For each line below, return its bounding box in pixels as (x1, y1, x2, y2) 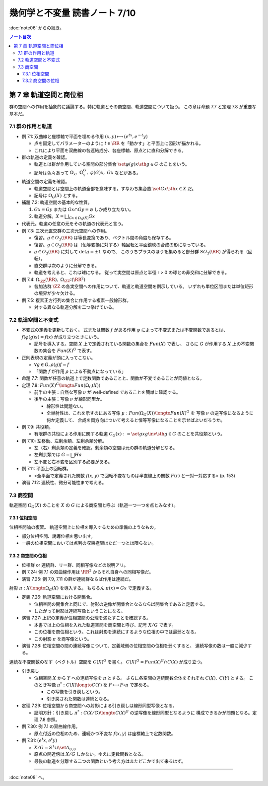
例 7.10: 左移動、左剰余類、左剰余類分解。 (21, 437, 107, 444)
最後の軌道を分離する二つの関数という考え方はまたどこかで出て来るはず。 (34, 758, 186, 764)
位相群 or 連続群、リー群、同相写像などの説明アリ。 (21, 562, 129, 568)
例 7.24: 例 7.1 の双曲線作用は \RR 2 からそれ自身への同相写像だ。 (21, 569, 154, 575)
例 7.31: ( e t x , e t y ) (21, 737, 58, 743)
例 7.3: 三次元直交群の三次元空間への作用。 (21, 227, 110, 233)
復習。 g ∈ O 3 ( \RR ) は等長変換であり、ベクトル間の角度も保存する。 (34, 235, 174, 242)
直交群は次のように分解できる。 (34, 262, 99, 268)
